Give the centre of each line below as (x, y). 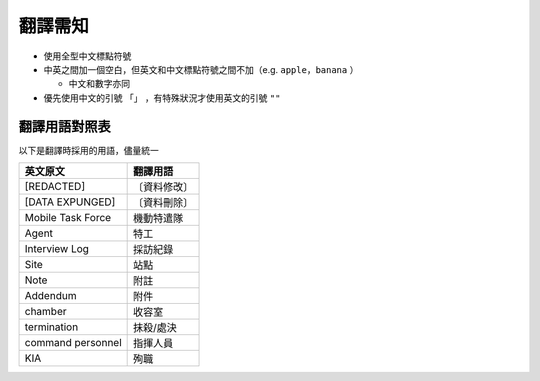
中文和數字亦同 (99, 84)
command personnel (73, 343)
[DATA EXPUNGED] (70, 202)
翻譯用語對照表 (64, 126)
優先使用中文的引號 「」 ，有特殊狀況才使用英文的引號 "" (162, 97)
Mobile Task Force (68, 218)
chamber (45, 312)
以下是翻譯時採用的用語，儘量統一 (88, 150)
